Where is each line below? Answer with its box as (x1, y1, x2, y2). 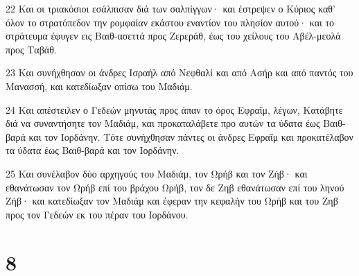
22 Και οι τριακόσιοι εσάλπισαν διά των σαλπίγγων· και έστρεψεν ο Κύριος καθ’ (6, 1, 335, 15)
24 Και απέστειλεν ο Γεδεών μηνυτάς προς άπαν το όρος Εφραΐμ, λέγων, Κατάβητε (6, 102, 343, 117)
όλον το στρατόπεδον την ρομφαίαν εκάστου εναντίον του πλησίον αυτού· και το (6, 15, 335, 29)
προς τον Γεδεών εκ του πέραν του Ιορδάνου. (6, 207, 189, 221)
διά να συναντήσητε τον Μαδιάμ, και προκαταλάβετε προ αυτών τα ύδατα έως (6, 116, 320, 130)
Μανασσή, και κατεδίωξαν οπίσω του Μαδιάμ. (6, 78, 193, 93)
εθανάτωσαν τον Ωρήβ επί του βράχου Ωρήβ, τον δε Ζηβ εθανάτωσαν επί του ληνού (6, 180, 344, 194)
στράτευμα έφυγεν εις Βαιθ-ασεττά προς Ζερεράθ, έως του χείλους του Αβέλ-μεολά (6, 28, 341, 43)
